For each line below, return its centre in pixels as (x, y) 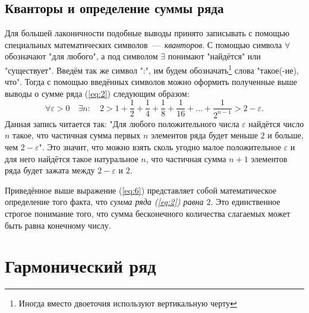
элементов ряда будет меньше (204, 135)
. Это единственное (245, 202)
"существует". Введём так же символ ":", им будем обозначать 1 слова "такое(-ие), (152, 69)
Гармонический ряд (81, 266)
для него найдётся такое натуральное (72, 158)
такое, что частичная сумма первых (77, 135)
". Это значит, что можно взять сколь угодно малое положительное (160, 147)
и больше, (286, 135)
